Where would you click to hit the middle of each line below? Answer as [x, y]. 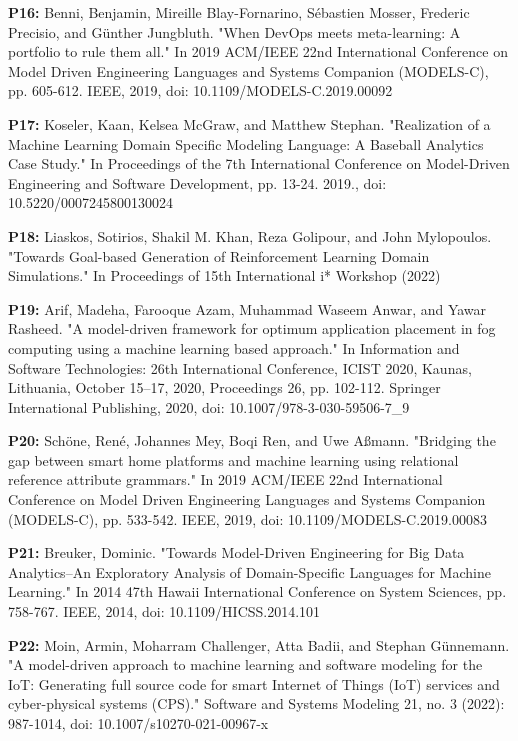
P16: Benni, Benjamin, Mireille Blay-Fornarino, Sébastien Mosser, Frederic [239, 12]
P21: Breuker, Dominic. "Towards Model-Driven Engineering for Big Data [236, 552]
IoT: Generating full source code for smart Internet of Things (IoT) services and [254, 683]
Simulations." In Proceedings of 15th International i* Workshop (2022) [224, 275]
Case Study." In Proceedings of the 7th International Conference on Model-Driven [259, 163]
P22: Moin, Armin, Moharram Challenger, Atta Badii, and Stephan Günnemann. [259, 644]
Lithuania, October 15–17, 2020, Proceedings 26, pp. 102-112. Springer [224, 387]
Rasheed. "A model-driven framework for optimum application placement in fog [252, 328]
